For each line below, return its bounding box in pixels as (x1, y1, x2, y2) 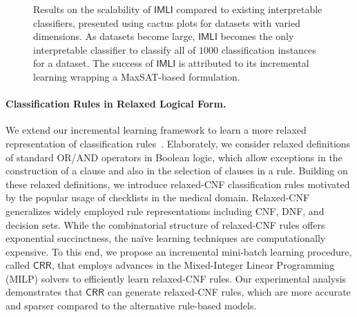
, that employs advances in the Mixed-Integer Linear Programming (51, 258, 335, 272)
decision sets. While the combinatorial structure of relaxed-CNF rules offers (6, 217, 325, 232)
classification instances (221, 42, 316, 57)
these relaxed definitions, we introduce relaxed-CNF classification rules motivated (6, 176, 350, 191)
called (6, 258, 30, 272)
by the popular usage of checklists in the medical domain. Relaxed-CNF (6, 190, 310, 205)
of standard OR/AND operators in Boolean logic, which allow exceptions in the (6, 150, 342, 164)
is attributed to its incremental (178, 56, 309, 70)
